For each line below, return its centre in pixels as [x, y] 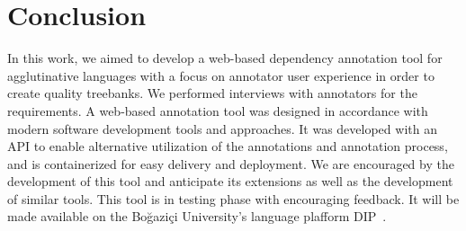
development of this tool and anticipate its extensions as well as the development [230, 181]
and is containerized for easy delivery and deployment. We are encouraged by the [231, 163]
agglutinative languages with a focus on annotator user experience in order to [221, 75]
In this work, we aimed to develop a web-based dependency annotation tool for [225, 58]
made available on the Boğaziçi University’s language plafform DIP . [197, 216]
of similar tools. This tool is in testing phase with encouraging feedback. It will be [233, 198]
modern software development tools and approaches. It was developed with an [222, 128]
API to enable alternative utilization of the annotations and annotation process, [228, 146]
